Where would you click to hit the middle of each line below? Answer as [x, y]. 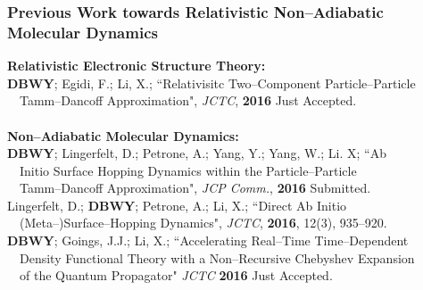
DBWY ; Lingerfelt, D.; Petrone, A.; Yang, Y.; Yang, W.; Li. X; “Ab [197, 153]
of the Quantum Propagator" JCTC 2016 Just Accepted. [176, 275]
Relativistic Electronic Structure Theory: [137, 66]
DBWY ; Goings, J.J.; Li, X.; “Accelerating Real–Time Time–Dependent [208, 240]
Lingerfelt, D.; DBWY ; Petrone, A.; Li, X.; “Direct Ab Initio [177, 205]
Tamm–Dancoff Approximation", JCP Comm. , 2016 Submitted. [195, 188]
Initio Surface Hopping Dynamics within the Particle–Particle [188, 170]
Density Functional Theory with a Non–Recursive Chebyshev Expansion [217, 257]
